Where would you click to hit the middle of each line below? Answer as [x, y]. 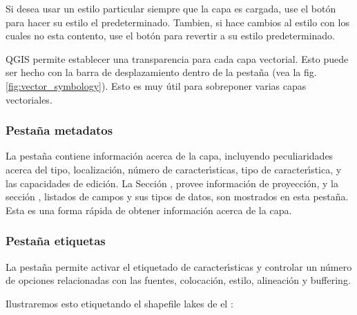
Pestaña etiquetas [56, 241]
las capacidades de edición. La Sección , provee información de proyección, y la [172, 183]
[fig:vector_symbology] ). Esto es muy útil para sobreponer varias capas [156, 85]
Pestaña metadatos [59, 130]
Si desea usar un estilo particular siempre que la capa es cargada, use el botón [171, 8]
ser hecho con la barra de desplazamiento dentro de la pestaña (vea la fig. [161, 72]
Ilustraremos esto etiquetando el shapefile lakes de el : [119, 303]
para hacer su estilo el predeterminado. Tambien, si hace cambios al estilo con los [177, 22]
